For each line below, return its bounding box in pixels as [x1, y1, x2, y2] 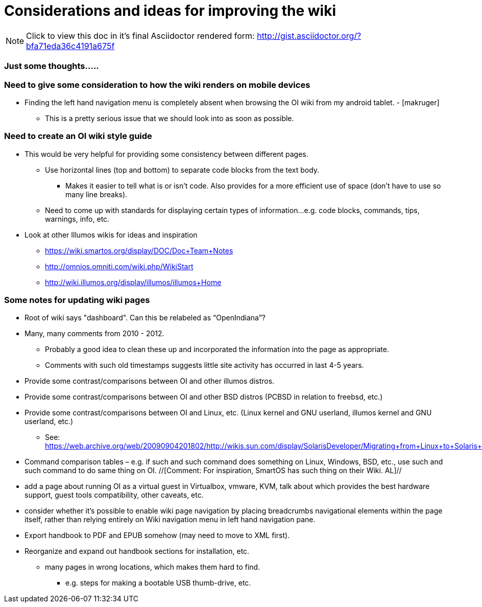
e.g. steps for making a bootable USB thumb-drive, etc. [65, 578, 251, 588]
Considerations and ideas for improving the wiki [4, 2, 336, 19]
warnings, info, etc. [45, 214, 110, 223]
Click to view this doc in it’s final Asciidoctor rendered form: [26, 30, 255, 41]
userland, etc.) [25, 417, 74, 426]
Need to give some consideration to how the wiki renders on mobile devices [4, 79, 310, 90]
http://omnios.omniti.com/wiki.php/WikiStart [45, 262, 194, 271]
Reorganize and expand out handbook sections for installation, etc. [25, 547, 250, 556]
